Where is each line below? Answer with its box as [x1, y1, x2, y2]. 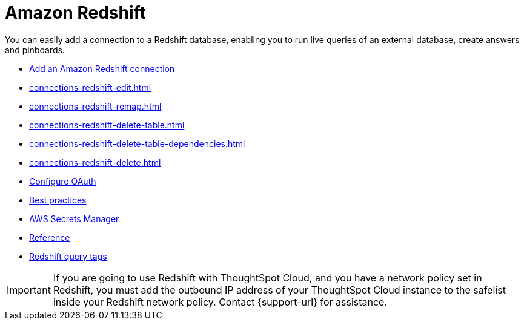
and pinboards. [5, 44, 65, 55]
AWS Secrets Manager [29, 213, 119, 224]
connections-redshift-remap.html [29, 100, 162, 111]
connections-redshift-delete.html [29, 157, 161, 168]
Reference [29, 232, 70, 243]
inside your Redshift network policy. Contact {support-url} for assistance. [53, 295, 388, 308]
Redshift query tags [29, 251, 107, 261]
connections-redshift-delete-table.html [29, 119, 185, 130]
